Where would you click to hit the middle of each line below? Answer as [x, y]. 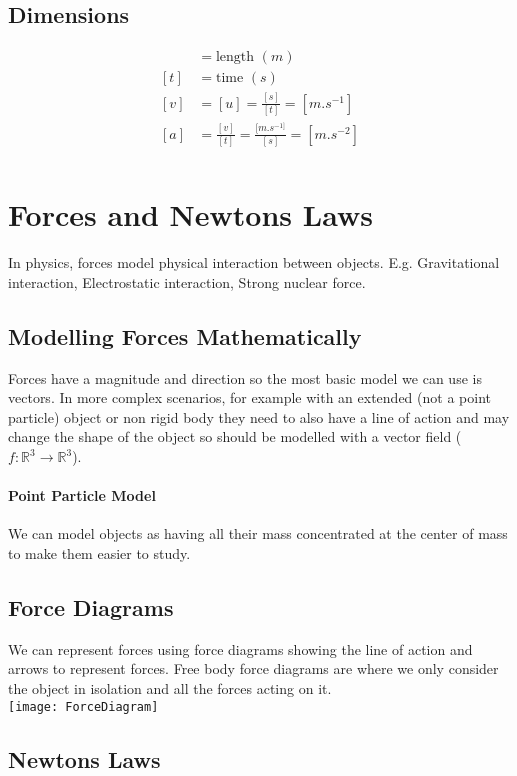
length [235, 57]
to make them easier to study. [99, 553]
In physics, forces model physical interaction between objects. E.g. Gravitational [254, 262]
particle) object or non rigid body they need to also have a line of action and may [259, 416]
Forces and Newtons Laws [190, 214]
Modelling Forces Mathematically [185, 335]
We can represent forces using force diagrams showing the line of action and [240, 648]
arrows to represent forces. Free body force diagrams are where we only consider [253, 668]
